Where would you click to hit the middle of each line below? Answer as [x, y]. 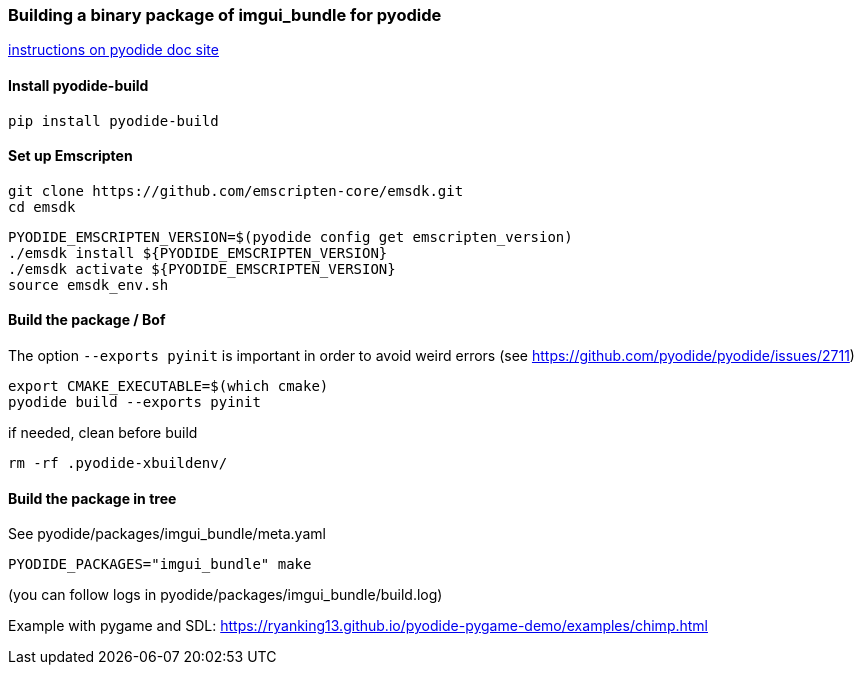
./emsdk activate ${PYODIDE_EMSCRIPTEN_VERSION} [202, 268]
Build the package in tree [92, 498]
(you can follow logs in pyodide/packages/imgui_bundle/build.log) [225, 595]
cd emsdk [42, 206]
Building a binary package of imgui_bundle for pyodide [225, 15]
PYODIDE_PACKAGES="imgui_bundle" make [160, 564]
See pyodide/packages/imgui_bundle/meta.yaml [167, 534]
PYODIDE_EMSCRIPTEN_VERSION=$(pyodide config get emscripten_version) [290, 236]
